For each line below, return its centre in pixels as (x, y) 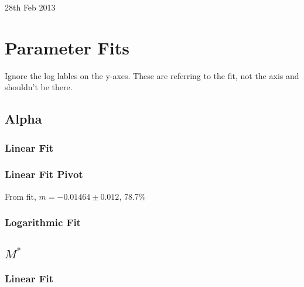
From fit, (21, 196)
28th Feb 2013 (30, 7)
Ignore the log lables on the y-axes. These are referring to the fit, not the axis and (152, 75)
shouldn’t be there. (39, 87)
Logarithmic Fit (43, 222)
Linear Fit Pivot (44, 174)
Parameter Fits (67, 47)
